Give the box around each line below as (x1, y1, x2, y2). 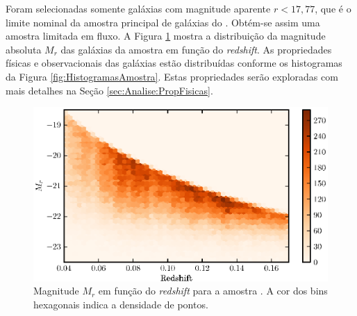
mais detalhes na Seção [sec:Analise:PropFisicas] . (6, 83, 213, 97)
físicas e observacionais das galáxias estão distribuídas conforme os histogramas (6, 56, 342, 70)
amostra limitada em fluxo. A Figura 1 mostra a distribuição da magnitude (6, 28, 326, 43)
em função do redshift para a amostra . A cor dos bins (98, 283, 328, 298)
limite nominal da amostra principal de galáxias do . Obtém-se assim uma (6, 15, 320, 29)
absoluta (6, 42, 42, 56)
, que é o (315, 1, 351, 15)
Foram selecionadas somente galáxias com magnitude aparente (6, 1, 271, 15)
